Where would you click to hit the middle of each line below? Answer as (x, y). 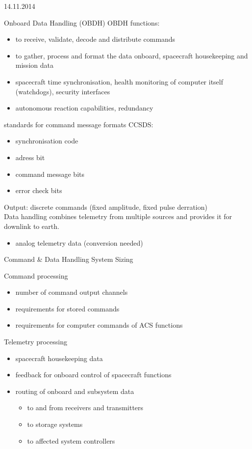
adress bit (30, 157)
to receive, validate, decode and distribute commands (95, 39)
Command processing (36, 275)
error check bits (39, 190)
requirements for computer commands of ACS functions (99, 325)
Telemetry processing (36, 342)
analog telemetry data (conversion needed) (79, 242)
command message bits (50, 174)
